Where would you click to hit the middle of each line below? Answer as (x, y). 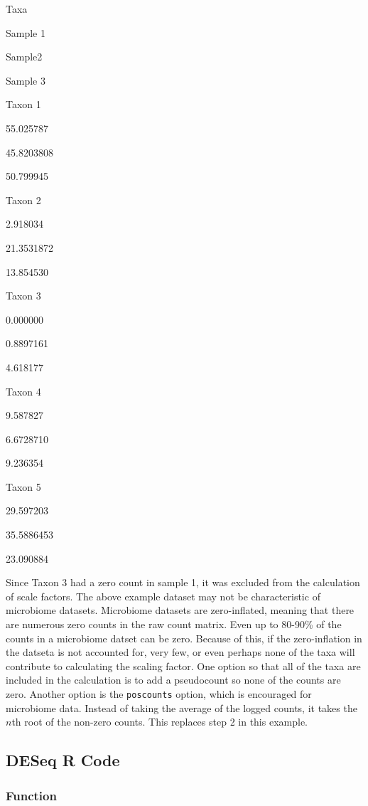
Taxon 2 (23, 200)
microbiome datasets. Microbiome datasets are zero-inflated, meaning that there (180, 610)
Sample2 (24, 57)
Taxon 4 (23, 391)
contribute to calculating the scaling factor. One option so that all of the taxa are (183, 666)
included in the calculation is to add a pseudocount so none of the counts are (173, 680)
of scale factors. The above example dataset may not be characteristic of (163, 596)
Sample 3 (26, 80)
